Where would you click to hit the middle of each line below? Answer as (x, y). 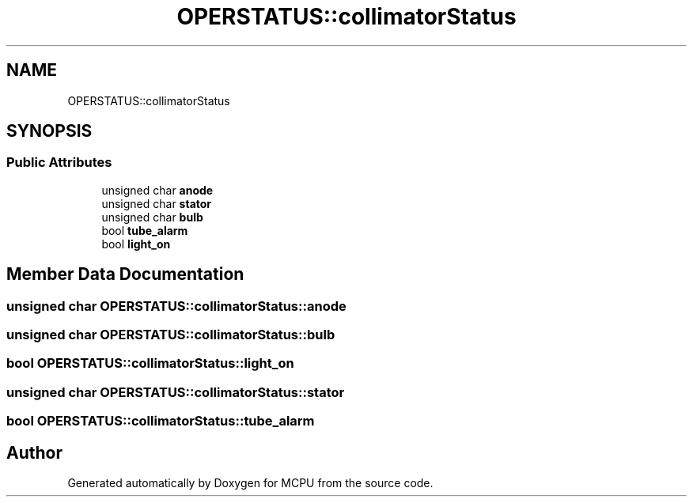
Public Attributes (59, 163)
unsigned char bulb (152, 217)
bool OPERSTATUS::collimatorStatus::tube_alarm (161, 421)
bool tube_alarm (145, 230)
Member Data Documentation (125, 274)
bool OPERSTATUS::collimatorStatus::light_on (150, 363)
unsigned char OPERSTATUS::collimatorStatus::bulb (171, 335)
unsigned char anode (157, 190)
